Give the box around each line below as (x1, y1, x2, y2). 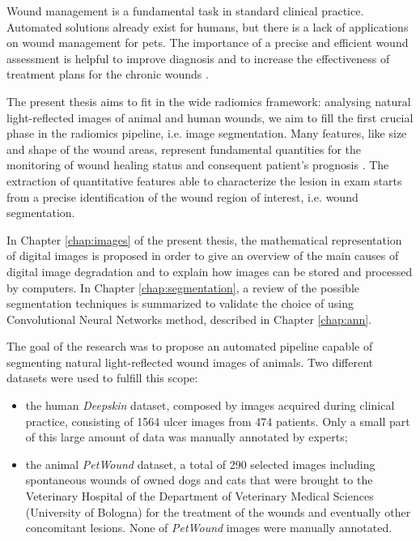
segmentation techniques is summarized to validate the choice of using (6, 295, 354, 312)
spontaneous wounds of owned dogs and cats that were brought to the (25, 471, 373, 488)
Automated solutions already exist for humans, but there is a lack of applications (6, 18, 409, 35)
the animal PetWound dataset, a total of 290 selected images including (25, 455, 375, 472)
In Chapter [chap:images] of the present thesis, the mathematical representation (6, 231, 402, 248)
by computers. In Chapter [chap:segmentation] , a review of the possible (6, 279, 359, 296)
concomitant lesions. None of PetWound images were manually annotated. (25, 519, 392, 536)
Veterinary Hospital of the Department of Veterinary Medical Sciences (25, 488, 374, 505)
